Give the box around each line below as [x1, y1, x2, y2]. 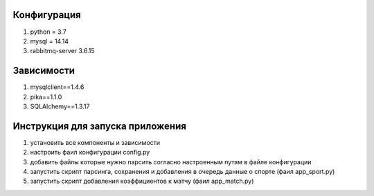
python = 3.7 [30, 28, 67, 36]
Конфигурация [12, 9, 81, 21]
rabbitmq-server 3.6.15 [30, 47, 95, 55]
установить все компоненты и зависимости [30, 138, 161, 146]
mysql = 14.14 [30, 37, 69, 45]
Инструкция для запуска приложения [12, 120, 187, 132]
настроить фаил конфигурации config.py [30, 148, 150, 157]
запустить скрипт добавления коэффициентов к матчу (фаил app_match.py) [30, 177, 254, 186]
